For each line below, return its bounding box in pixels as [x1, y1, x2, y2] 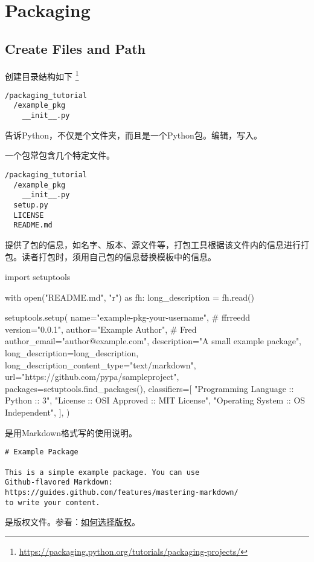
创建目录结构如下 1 [5, 68, 79, 82]
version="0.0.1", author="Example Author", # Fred [5, 322, 197, 335]
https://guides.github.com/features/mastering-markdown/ [5, 488, 239, 497]
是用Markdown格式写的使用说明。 [5, 426, 138, 439]
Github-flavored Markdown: [5, 478, 113, 487]
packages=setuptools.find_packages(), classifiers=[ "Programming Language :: [5, 382, 294, 394]
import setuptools [5, 270, 71, 283]
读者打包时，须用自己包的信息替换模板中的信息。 [21, 250, 216, 263]
